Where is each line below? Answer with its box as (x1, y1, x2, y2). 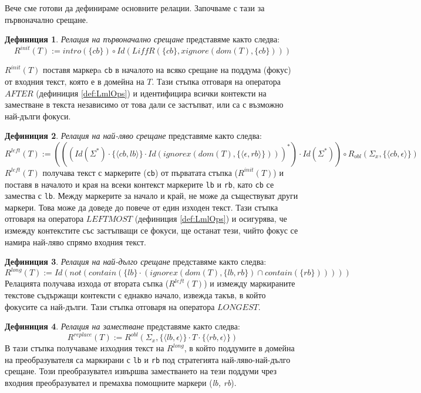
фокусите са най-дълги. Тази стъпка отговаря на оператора (5, 300, 215, 312)
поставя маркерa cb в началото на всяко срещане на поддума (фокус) (42, 64, 291, 76)
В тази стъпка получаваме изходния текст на (5, 342, 164, 354)
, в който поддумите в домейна (184, 342, 295, 354)
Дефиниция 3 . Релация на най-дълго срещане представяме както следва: (5, 255, 267, 268)
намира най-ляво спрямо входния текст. (5, 235, 146, 248)
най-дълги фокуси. (5, 109, 71, 122)
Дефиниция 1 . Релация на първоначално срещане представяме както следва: (5, 33, 280, 45)
